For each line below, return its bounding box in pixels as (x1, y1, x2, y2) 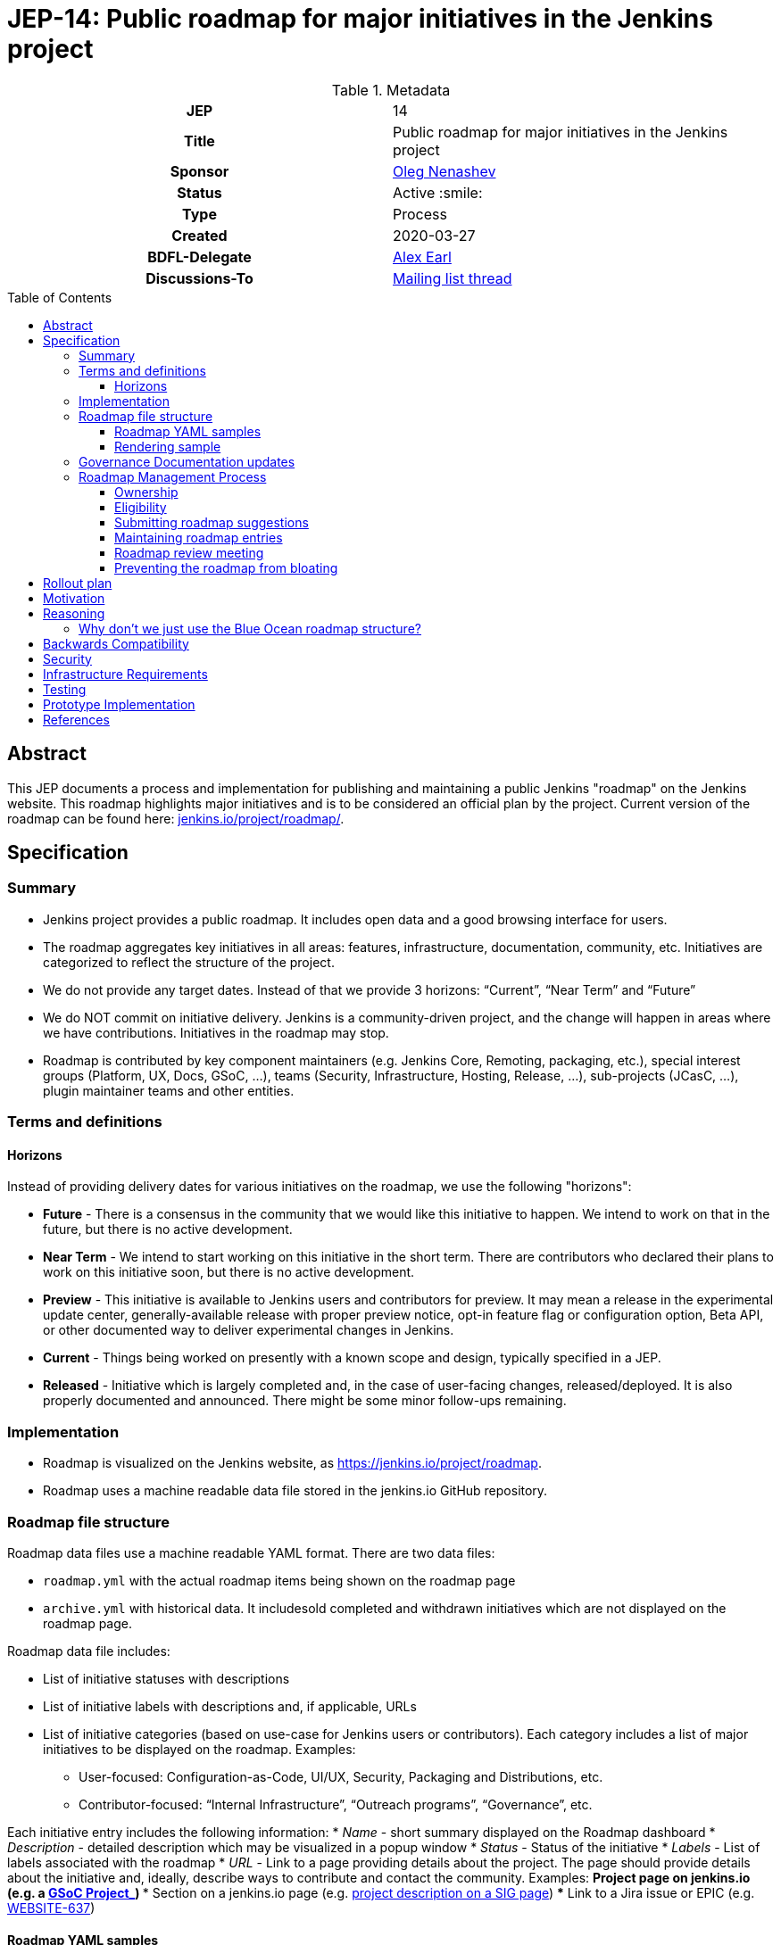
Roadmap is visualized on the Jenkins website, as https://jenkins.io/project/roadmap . (43, 1455, 542, 1471)
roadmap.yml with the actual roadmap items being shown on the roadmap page (43, 1572, 516, 1588)
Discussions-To (145, 269, 253, 287)
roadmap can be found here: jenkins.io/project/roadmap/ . (7, 810, 345, 826)
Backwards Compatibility (43, 635, 189, 651)
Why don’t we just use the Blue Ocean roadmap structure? (79, 620, 421, 636)
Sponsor (170, 161, 229, 180)
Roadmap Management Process (79, 468, 267, 484)
